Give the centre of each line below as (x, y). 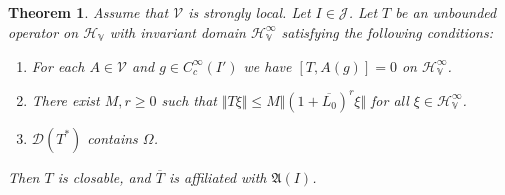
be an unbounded (446, 12)
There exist (65, 99)
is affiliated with (217, 176)
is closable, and (104, 176)
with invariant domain (177, 31)
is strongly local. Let (249, 12)
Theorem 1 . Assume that (88, 12)
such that (189, 99)
